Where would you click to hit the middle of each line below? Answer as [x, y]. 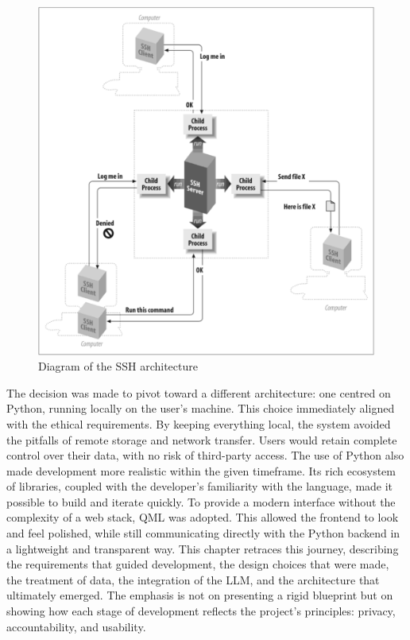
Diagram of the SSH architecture [118, 366]
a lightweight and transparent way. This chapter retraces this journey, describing [203, 548]
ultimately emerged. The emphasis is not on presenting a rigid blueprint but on [200, 595]
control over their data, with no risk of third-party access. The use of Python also [205, 455]
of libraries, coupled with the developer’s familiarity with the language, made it [200, 486]
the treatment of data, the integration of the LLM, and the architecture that [193, 579]
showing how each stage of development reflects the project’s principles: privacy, [201, 611]
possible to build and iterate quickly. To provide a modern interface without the [201, 501]
